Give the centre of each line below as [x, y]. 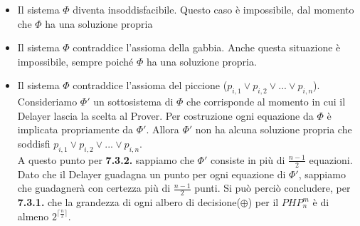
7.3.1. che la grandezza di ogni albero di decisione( [129, 202]
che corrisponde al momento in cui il [266, 102]
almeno [33, 216]
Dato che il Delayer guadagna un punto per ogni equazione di [152, 174]
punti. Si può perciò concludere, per [272, 188]
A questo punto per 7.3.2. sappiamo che [106, 159]
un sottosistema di [133, 102]
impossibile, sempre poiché [75, 61]
